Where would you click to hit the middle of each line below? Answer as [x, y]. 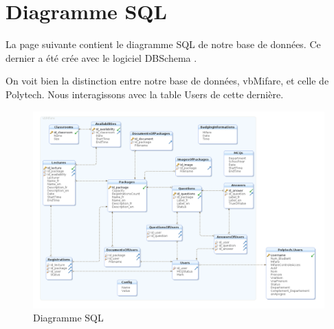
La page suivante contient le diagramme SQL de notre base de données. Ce [163, 44]
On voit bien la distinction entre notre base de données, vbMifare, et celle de [167, 81]
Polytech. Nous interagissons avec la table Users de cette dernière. [145, 94]
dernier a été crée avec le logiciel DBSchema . [101, 57]
